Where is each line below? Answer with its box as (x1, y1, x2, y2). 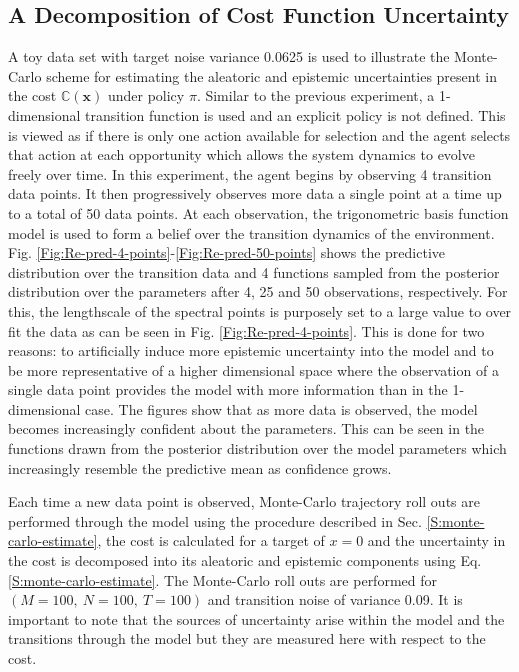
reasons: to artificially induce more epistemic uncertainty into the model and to (8, 340, 494, 361)
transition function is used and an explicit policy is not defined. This (85, 104, 506, 125)
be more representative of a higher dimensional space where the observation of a (8, 359, 499, 380)
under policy (107, 85, 185, 106)
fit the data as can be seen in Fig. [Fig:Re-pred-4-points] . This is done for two (8, 320, 485, 341)
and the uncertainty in (367, 530, 506, 551)
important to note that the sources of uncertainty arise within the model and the (8, 608, 505, 629)
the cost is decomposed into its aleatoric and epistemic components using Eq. (8, 550, 482, 571)
